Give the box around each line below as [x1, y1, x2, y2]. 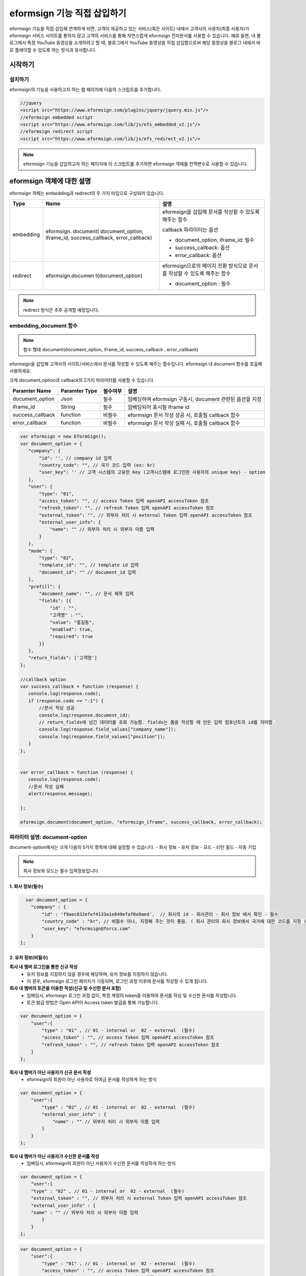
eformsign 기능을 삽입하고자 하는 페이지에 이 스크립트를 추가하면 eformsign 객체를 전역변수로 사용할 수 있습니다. [23, 161, 248, 167]
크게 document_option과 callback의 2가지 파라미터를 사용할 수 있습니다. [9, 377, 155, 383]
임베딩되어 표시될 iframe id [127, 403, 190, 410]
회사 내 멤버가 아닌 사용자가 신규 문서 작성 [9, 1069, 91, 1075]
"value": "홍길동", [49, 619, 95, 625]
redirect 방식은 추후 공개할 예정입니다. [23, 307, 99, 313]
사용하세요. [9, 368, 32, 374]
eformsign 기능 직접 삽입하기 [9, 8, 126, 19]
